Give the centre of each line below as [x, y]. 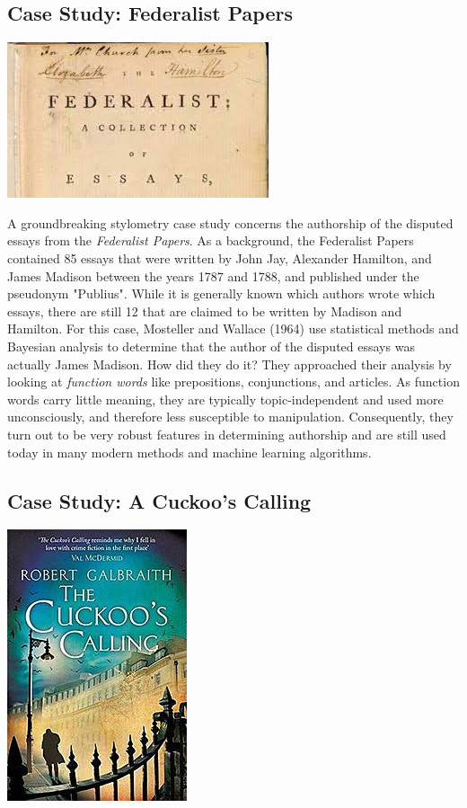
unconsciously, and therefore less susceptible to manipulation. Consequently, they [230, 417]
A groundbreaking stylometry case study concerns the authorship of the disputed [230, 222]
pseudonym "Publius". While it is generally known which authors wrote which [221, 293]
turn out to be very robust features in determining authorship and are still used [227, 434]
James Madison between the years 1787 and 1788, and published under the [213, 275]
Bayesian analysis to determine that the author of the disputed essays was [211, 346]
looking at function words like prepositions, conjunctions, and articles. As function [233, 382]
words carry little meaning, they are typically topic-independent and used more [225, 399]
